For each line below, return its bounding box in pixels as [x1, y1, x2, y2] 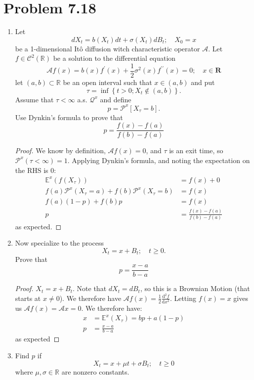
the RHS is [15, 165, 48, 175]
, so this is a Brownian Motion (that [140, 283, 250, 294]
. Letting [169, 293, 196, 303]
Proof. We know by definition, [15, 145, 106, 156]
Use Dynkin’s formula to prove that [15, 112, 123, 122]
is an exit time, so [169, 145, 223, 156]
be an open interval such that [63, 77, 152, 87]
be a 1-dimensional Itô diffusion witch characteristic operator [15, 43, 200, 53]
